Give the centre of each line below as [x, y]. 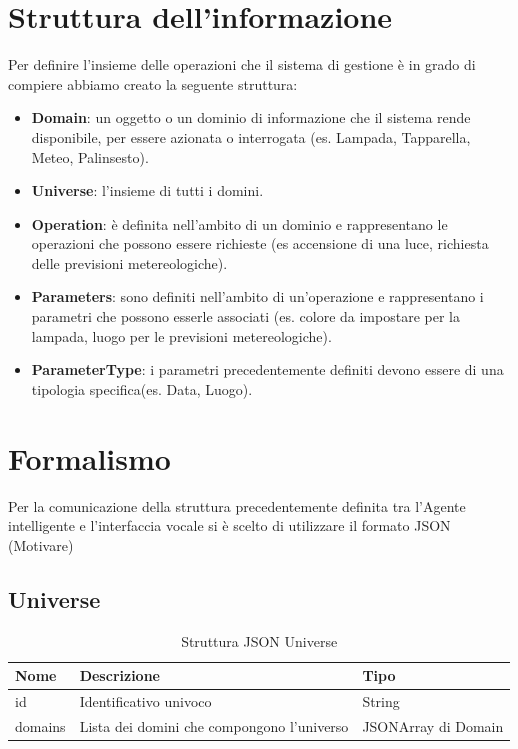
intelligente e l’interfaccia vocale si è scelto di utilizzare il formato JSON [229, 525]
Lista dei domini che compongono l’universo [214, 725]
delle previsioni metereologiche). [129, 262]
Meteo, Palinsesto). [90, 156]
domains [40, 725]
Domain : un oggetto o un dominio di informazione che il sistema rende [251, 117]
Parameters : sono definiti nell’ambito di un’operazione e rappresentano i [257, 296]
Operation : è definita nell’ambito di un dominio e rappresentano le [239, 223]
